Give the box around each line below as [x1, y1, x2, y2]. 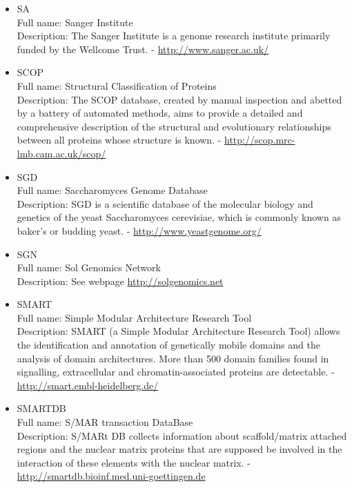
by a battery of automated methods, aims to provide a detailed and [17, 106, 303, 120]
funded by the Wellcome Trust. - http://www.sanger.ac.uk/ [17, 41, 269, 56]
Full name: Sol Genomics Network [17, 260, 161, 275]
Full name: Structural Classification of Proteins [17, 78, 217, 92]
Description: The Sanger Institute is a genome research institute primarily [17, 28, 331, 43]
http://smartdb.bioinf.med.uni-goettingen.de [17, 469, 206, 483]
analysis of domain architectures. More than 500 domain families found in [17, 351, 329, 365]
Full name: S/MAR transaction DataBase [17, 415, 193, 429]
